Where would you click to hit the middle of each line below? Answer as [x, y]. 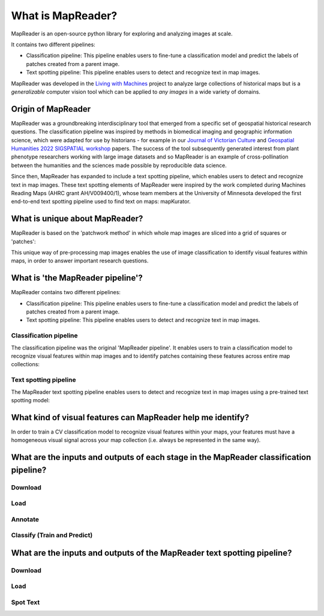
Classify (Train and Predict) [52, 536]
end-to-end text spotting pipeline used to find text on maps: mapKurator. [101, 202]
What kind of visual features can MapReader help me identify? [130, 417]
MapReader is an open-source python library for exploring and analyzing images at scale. [122, 34]
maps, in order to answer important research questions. [80, 261]
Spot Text [25, 602]
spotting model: [31, 400]
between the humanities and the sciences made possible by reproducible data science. [119, 165]
